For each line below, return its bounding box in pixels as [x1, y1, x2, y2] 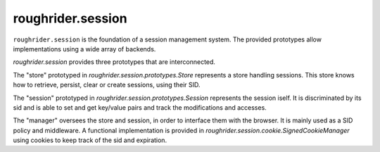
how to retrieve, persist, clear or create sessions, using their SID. [13, 81, 201, 89]
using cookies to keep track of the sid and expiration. [13, 136, 167, 144]
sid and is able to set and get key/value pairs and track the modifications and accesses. [13, 103, 267, 112]
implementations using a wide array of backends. [13, 44, 156, 53]
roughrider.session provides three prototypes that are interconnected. [13, 58, 216, 66]
